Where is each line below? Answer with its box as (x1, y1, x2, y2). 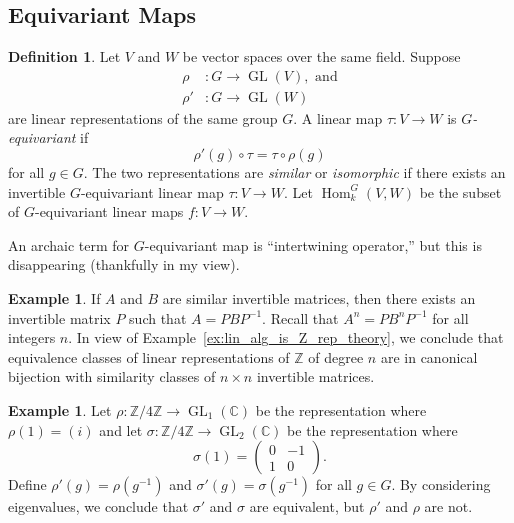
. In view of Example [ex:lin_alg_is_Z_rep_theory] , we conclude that (68, 327, 504, 348)
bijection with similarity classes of (8, 366, 216, 387)
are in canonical (380, 346, 478, 367)
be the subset (419, 181, 502, 202)
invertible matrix (8, 307, 111, 328)
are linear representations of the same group (8, 107, 278, 128)
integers (8, 327, 56, 348)
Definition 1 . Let (8, 46, 121, 67)
